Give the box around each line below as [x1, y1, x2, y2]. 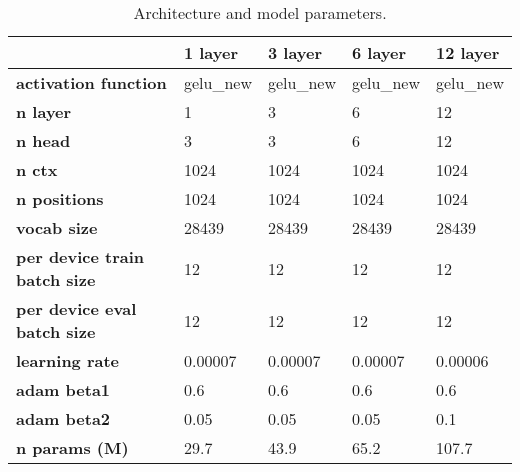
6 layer [351, 41, 407, 64]
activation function [16, 71, 167, 94]
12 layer [435, 41, 500, 64]
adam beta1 [16, 378, 111, 401]
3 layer [267, 41, 323, 64]
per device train [16, 245, 145, 268]
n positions [16, 187, 104, 210]
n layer [16, 100, 72, 123]
